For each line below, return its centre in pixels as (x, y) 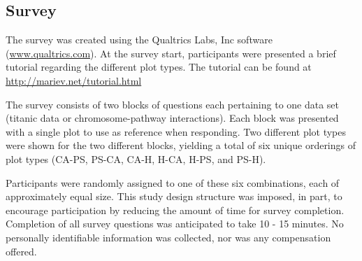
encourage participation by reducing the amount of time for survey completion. (175, 210)
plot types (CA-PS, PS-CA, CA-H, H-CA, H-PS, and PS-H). (136, 158)
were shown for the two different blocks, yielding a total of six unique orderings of (181, 145)
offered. (21, 251)
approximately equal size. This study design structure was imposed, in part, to (174, 196)
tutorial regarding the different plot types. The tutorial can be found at (159, 67)
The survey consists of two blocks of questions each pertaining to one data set (173, 104)
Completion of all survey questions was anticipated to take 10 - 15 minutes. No (175, 224)
